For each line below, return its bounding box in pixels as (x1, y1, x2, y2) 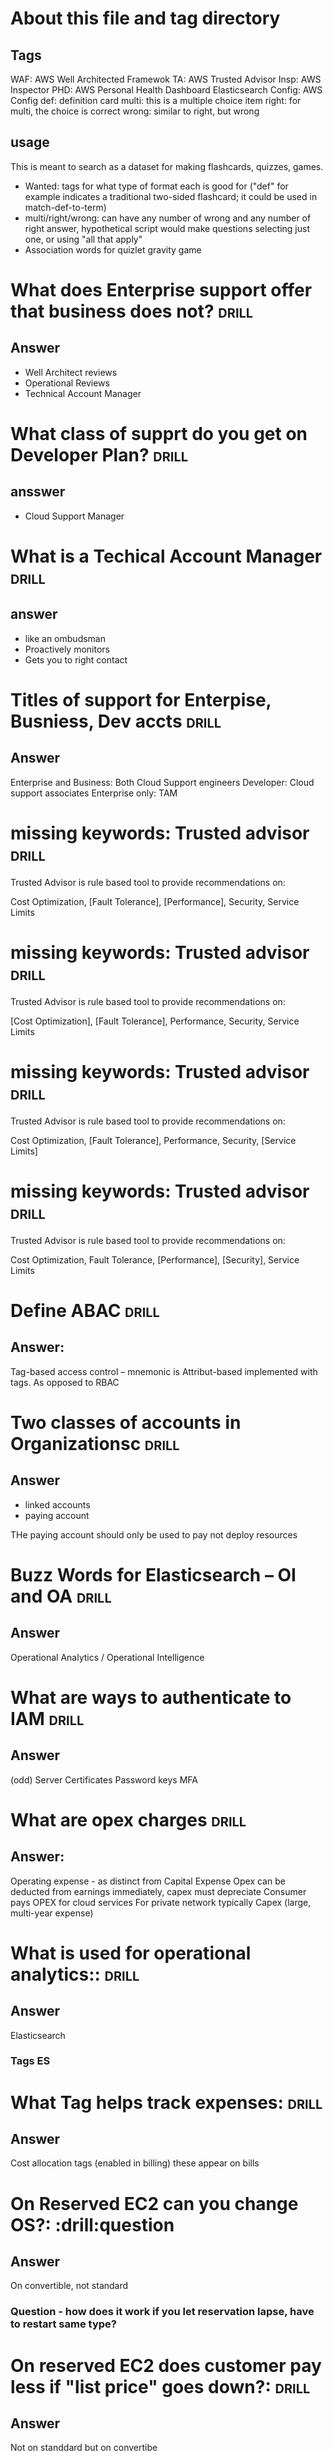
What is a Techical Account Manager (10, 545, 323, 567)
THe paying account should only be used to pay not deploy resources (10, 1528, 298, 1541)
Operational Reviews (24, 377, 110, 389)
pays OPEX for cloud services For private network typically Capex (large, (10, 1896, 312, 1908)
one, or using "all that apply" (24, 233, 143, 245)
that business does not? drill (10, 300, 254, 322)
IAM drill (10, 1707, 85, 1730)
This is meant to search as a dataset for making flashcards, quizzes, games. (10, 160, 324, 172)
